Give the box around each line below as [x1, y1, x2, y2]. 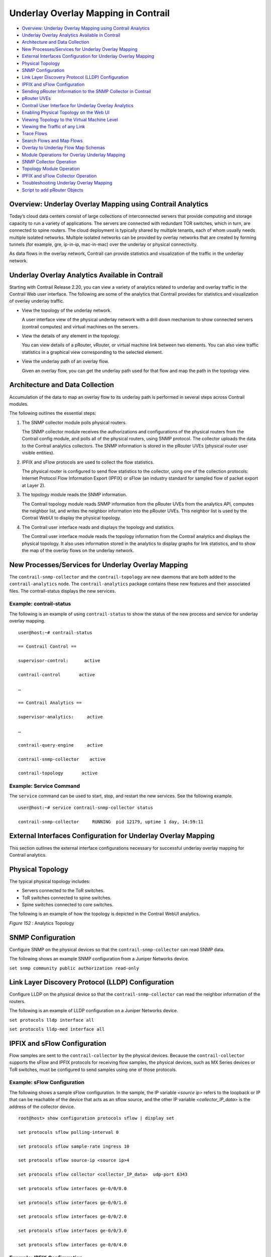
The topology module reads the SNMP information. [22, 492, 127, 498]
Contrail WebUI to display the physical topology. [22, 515, 121, 521]
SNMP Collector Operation [22, 158, 77, 164]
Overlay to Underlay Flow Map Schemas [22, 145, 105, 151]
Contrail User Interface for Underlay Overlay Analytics [22, 102, 134, 108]
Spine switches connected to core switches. [22, 902, 113, 908]
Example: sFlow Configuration [9, 1079, 85, 1086]
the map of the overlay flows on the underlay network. [22, 547, 134, 553]
